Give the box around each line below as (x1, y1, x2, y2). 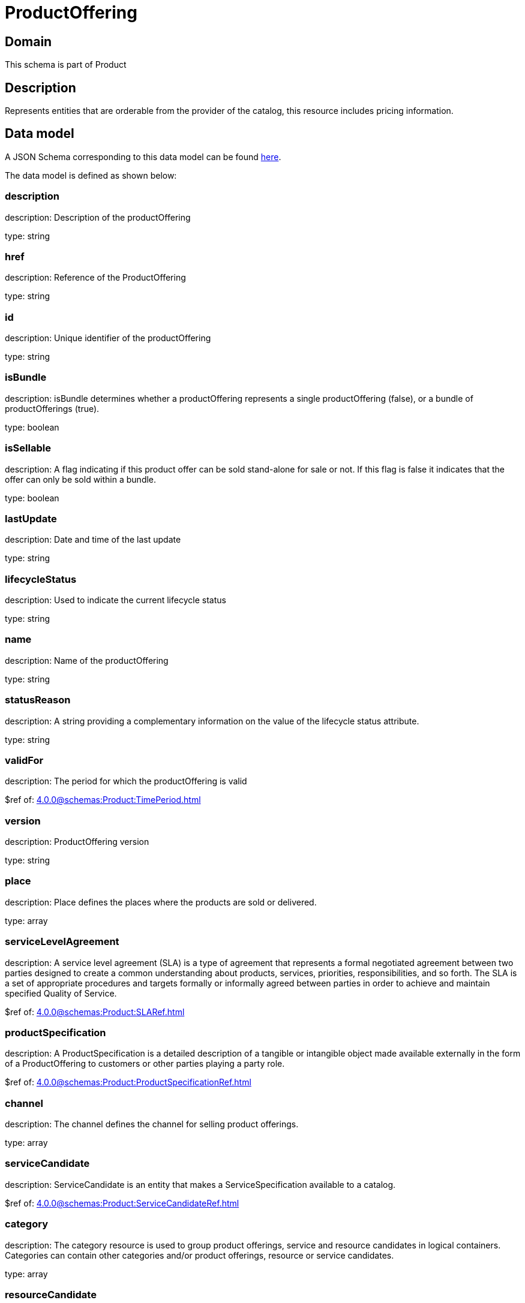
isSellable (5, 442, 51, 455)
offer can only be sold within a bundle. (5, 474, 157, 485)
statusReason (5, 694, 71, 706)
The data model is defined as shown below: (5, 170, 177, 180)
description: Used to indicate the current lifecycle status (5, 595, 226, 606)
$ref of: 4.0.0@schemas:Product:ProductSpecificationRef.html (5, 1077, 251, 1088)
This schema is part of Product (5, 59, 127, 70)
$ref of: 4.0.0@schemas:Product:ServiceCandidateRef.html (5, 1197, 239, 1208)
